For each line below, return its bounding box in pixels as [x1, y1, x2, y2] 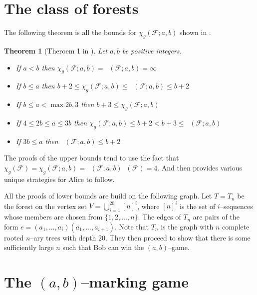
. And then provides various [157, 162, 243, 172]
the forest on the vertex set [4, 200, 87, 211]
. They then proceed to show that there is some [105, 232, 251, 242]
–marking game [81, 271, 189, 292]
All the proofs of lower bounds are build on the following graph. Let [4, 190, 212, 201]
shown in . [180, 27, 211, 37]
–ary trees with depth [30, 232, 96, 242]
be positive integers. [122, 45, 182, 55]
